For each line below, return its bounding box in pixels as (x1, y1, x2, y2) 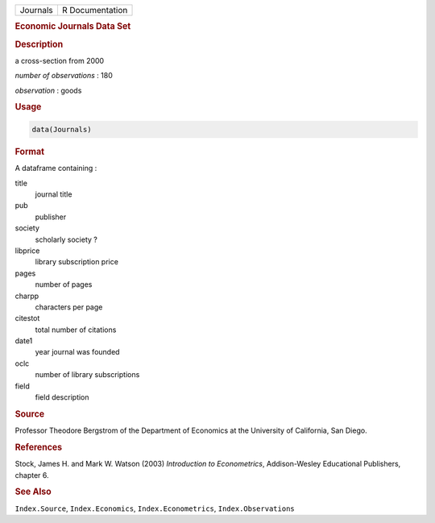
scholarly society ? (35, 235, 98, 244)
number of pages (35, 280, 93, 289)
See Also (14, 486, 52, 497)
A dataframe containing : (14, 164, 97, 173)
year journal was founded (35, 347, 120, 357)
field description (35, 392, 89, 402)
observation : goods (14, 85, 82, 95)
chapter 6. (14, 470, 49, 479)
